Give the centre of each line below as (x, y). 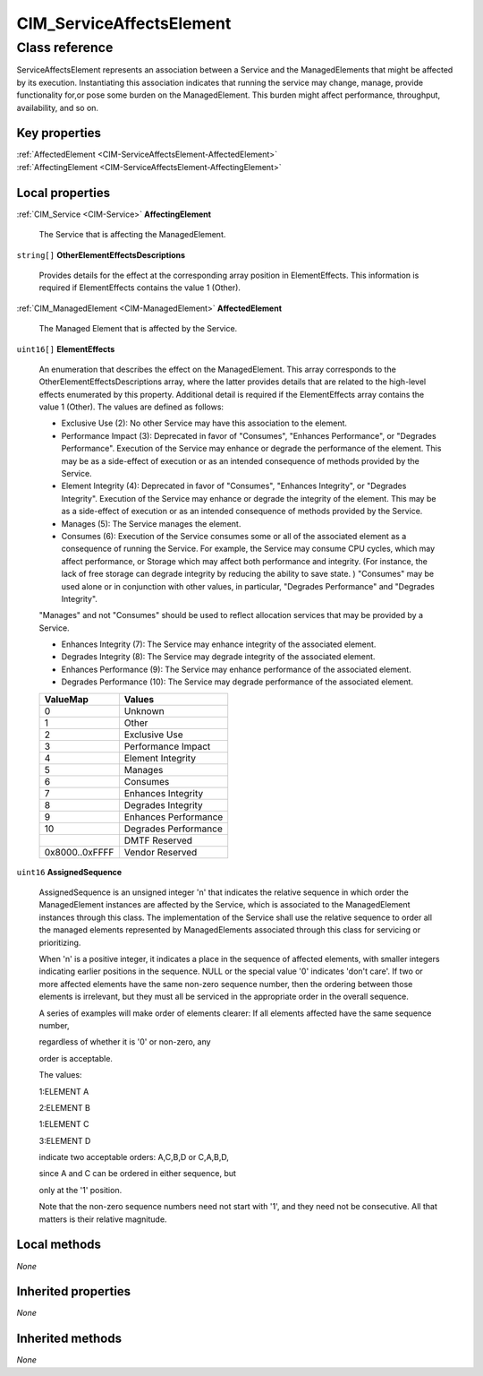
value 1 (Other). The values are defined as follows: (131, 407)
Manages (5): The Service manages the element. (151, 523)
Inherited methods (69, 1339)
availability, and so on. (57, 107)
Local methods (59, 1245)
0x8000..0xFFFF (79, 852)
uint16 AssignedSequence (69, 872)
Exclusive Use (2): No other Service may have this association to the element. (204, 423)
